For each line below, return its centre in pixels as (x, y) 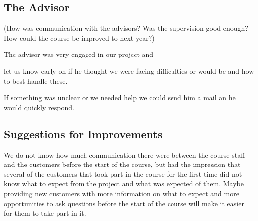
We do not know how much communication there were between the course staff (125, 154)
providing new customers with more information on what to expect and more (122, 193)
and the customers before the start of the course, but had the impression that (122, 164)
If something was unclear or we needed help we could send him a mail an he (120, 97)
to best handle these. (36, 81)
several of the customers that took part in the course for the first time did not (123, 174)
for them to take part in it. (45, 213)
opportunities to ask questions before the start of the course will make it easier (124, 203)
